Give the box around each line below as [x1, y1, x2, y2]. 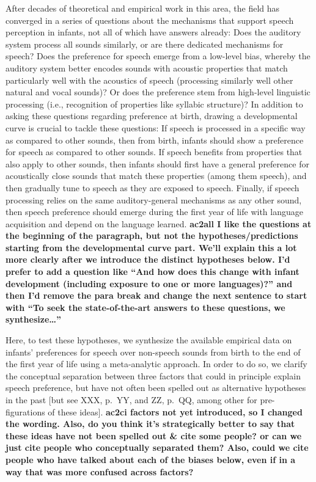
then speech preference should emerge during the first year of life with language [6, 205, 303, 218]
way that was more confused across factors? [6, 465, 194, 478]
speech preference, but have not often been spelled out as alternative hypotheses [6, 381, 306, 394]
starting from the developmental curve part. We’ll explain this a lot [6, 241, 297, 254]
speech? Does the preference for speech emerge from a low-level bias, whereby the [6, 49, 310, 62]
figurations [6, 405, 45, 418]
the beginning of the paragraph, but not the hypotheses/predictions [6, 229, 298, 242]
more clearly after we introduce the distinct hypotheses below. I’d [6, 253, 290, 266]
